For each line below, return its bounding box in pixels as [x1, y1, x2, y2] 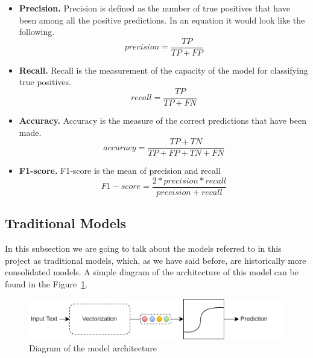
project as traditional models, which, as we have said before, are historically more [5, 254, 306, 266]
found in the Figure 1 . [5, 277, 88, 290]
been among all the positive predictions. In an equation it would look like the [19, 13, 305, 26]
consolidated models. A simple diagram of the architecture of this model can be [5, 266, 299, 278]
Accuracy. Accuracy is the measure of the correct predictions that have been [19, 114, 306, 127]
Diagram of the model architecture [29, 341, 157, 354]
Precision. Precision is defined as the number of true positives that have [19, 2, 290, 14]
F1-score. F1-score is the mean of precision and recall [19, 164, 221, 177]
